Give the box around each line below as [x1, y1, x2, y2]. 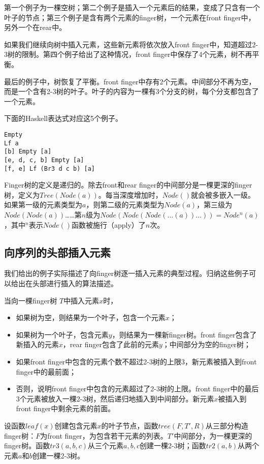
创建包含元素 [54, 420, 97, 430]
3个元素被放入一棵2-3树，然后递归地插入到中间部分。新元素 [16, 393, 214, 404]
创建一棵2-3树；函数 [140, 440, 206, 451]
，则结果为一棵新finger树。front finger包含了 [112, 329, 257, 339]
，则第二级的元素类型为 [86, 199, 164, 210]
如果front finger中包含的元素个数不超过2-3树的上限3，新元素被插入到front [16, 356, 257, 366]
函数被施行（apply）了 [72, 219, 146, 230]
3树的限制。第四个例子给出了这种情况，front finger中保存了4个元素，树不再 [4, 49, 252, 59]
